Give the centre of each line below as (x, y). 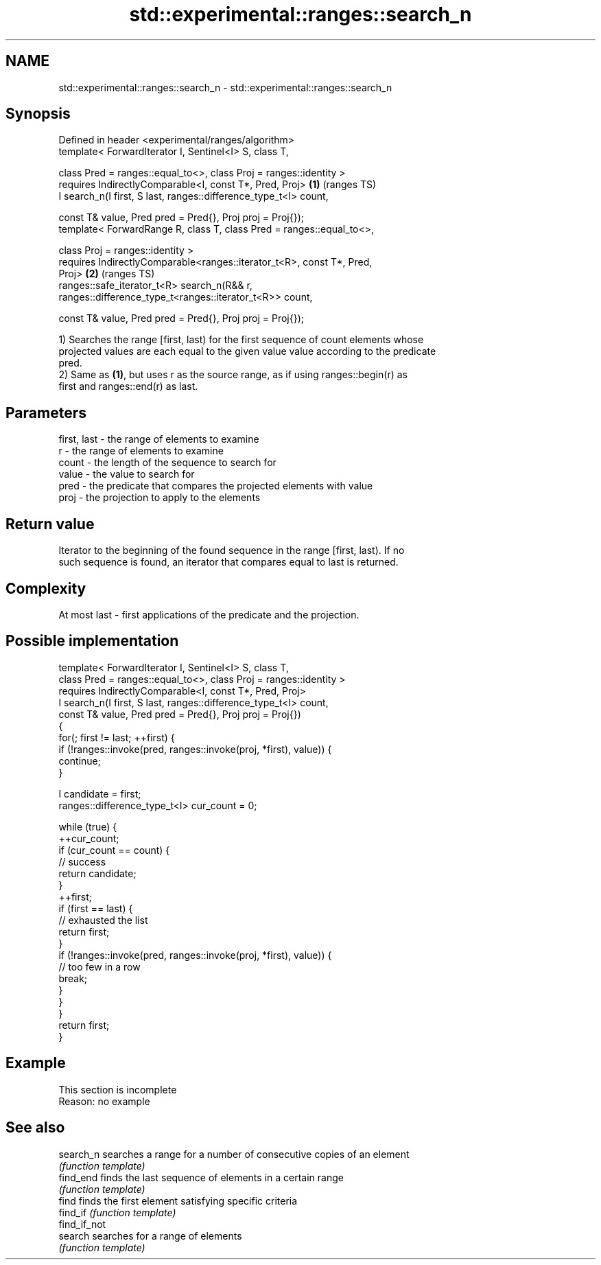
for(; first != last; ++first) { (117, 737)
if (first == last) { (96, 908)
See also (35, 1128)
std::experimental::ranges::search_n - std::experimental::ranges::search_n (225, 87)
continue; (80, 761)
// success (82, 861)
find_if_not (82, 1224)
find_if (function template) (117, 1212)
